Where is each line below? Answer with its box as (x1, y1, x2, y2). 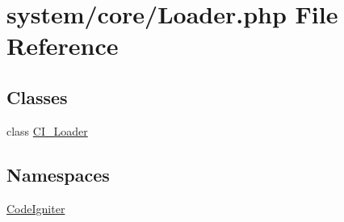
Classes (6, 84, 68, 109)
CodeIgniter (6, 199, 65, 216)
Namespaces (6, 161, 110, 186)
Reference (6, 29, 119, 62)
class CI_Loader (6, 122, 88, 139)
